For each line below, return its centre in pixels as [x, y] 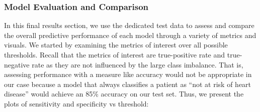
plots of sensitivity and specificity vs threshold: [76, 103]
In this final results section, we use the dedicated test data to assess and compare [129, 25]
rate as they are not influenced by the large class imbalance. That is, [138, 64]
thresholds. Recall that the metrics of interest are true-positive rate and [115, 54]
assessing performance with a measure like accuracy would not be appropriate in [128, 74]
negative [17, 64]
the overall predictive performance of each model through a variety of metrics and [130, 35]
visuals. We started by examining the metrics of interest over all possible [116, 45]
